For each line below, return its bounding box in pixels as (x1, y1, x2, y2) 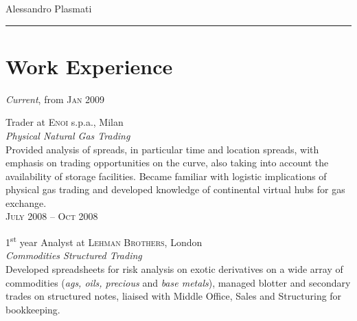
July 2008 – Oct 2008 (5, 209, 98, 223)
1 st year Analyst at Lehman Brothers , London (5, 233, 203, 249)
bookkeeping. (5, 302, 60, 316)
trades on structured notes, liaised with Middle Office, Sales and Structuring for (5, 289, 342, 303)
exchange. (5, 195, 47, 210)
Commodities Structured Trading (5, 248, 142, 263)
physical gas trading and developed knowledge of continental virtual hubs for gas (5, 182, 345, 197)
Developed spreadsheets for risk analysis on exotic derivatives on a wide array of (5, 261, 343, 276)
